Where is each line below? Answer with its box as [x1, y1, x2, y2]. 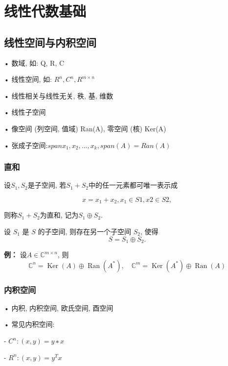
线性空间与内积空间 [4, 34, 96, 49]
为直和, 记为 [40, 210, 79, 220]
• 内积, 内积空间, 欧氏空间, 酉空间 [4, 302, 114, 313]
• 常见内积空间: [4, 319, 55, 329]
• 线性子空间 [4, 107, 46, 117]
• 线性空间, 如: [4, 74, 52, 84]
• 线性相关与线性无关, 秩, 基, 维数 [4, 90, 114, 100]
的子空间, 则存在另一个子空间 [38, 226, 132, 236]
